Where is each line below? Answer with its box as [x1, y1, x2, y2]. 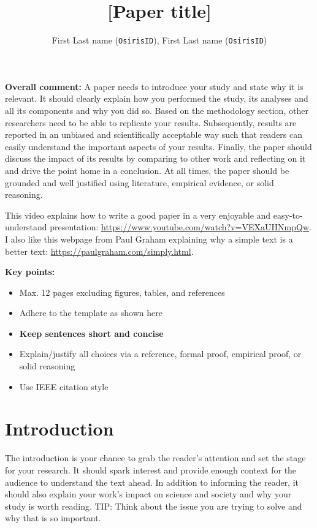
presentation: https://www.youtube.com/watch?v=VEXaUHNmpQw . [50, 221, 311, 233]
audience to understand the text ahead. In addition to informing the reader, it [5, 475, 299, 488]
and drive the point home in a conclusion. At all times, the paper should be [5, 164, 289, 176]
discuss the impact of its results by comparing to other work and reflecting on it [5, 152, 306, 165]
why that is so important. [5, 511, 101, 524]
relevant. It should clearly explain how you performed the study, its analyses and [5, 92, 308, 105]
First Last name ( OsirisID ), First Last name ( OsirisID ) [52, 34, 267, 47]
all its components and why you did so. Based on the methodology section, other [5, 104, 308, 116]
